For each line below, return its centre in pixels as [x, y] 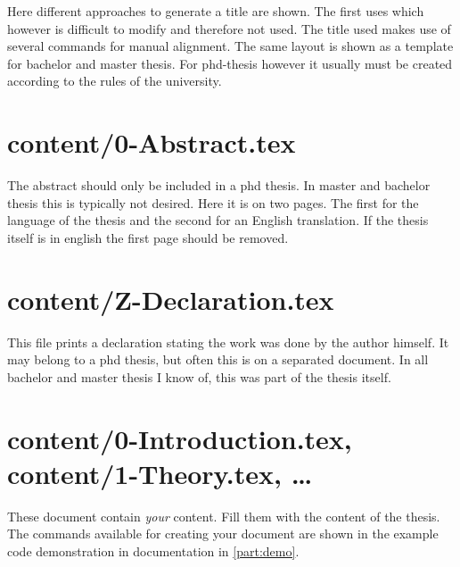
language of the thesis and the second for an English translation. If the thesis [218, 220]
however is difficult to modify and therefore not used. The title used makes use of [229, 28]
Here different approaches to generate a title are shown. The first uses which [216, 11]
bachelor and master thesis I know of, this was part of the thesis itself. [199, 376]
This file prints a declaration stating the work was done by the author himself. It [228, 342]
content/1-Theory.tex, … [160, 473]
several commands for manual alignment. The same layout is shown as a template [230, 46]
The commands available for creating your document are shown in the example [223, 534]
